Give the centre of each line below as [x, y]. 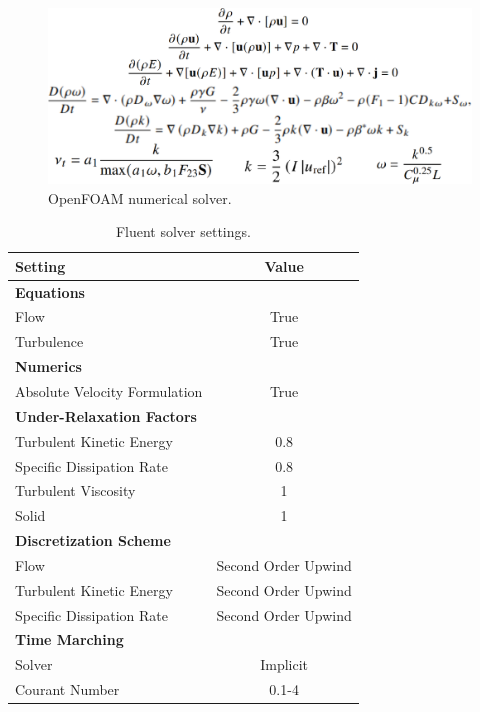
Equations [50, 291]
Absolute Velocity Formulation [109, 390]
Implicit [284, 664]
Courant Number [67, 689]
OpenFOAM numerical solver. [140, 197]
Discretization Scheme [93, 540]
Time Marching [69, 639]
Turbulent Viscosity [75, 490]
